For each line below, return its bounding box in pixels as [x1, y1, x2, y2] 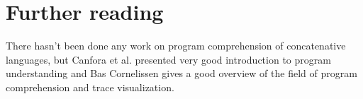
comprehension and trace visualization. [6, 79, 174, 94]
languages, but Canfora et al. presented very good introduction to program [6, 52, 331, 66]
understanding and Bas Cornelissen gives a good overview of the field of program [6, 66, 357, 81]
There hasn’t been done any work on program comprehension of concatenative [6, 38, 346, 53]
